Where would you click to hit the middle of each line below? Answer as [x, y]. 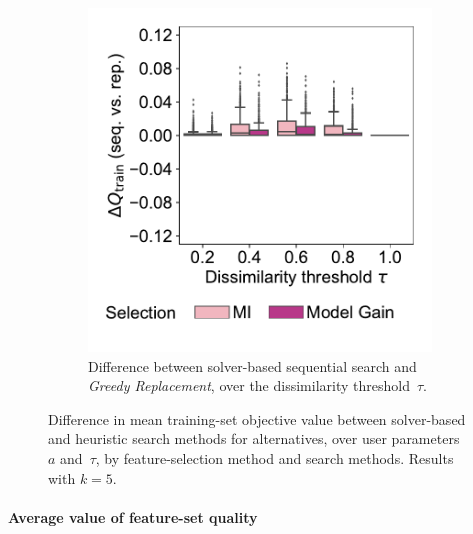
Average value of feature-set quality [133, 516]
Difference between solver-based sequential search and [252, 365]
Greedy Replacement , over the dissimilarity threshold [249, 385]
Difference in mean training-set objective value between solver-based [257, 418]
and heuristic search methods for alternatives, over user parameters [254, 438]
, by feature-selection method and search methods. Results [274, 457]
